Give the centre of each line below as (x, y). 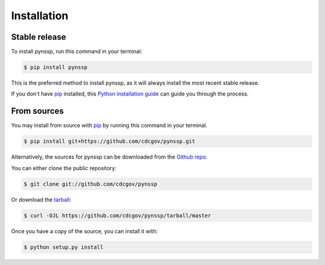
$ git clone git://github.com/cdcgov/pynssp (91, 184)
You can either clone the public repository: (64, 168)
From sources (38, 111)
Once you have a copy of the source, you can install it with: (85, 231)
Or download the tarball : (41, 200)
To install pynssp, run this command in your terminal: (77, 52)
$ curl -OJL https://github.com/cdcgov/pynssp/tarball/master (117, 215)
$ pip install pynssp (56, 67)
